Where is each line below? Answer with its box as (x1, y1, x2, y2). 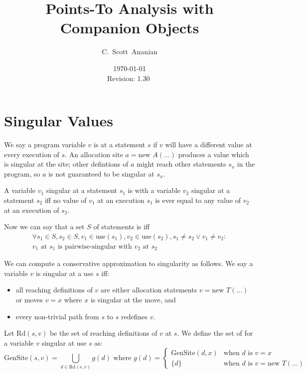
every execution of (4, 149, 59, 159)
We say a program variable (4, 139, 86, 150)
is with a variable (128, 185, 181, 195)
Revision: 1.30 (107, 73, 150, 83)
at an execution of (4, 204, 59, 215)
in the (237, 159, 255, 169)
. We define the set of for (177, 328, 253, 338)
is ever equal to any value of (155, 195, 241, 205)
